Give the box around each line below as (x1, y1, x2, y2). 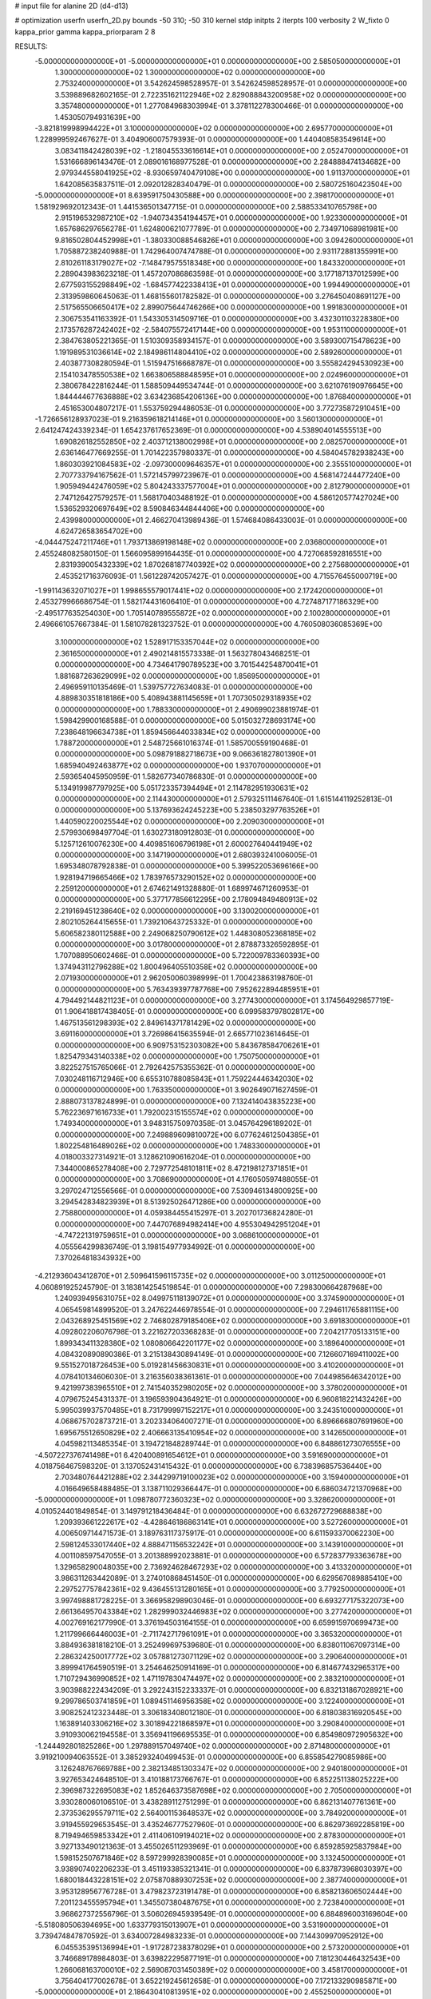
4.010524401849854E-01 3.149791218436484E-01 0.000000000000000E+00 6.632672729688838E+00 (34, 1506, 382, 1515)
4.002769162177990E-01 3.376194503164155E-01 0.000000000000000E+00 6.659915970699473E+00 (54, 1618, 399, 1627)
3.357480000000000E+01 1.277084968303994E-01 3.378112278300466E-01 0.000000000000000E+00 (54, 101, 404, 111)
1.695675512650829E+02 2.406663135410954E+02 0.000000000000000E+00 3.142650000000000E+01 (54, 1427, 407, 1437)
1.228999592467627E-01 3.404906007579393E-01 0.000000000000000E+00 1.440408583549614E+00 (34, 134, 386, 144)
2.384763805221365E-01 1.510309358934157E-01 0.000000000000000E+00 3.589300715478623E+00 (54, 336, 401, 345)
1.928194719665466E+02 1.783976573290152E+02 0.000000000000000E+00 (54, 872, 317, 882)
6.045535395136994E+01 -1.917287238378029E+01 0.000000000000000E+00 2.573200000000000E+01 (54, 1942, 409, 1952)
